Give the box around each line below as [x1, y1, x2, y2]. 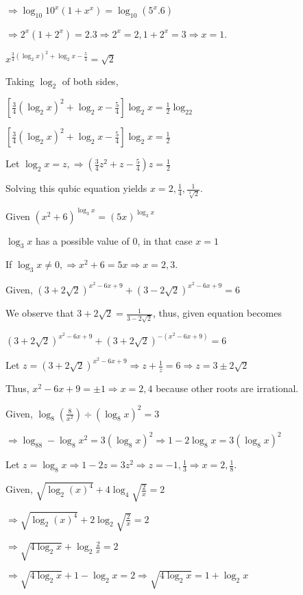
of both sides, [62, 73, 119, 88]
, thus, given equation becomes [153, 306, 282, 320]
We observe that [5, 306, 74, 320]
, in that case [137, 233, 193, 247]
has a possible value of [36, 233, 130, 247]
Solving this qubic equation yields [5, 181, 147, 195]
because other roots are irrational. [156, 381, 299, 396]
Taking [5, 73, 35, 88]
